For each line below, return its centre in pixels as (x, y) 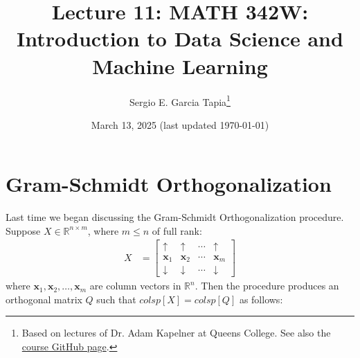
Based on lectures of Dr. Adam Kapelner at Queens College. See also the (176, 333)
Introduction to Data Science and (180, 38)
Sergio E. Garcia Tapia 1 (180, 100)
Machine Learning (180, 65)
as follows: (261, 299)
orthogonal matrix (44, 299)
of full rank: (177, 230)
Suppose (23, 230)
